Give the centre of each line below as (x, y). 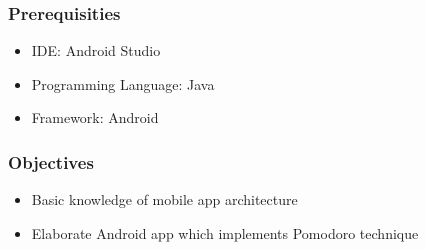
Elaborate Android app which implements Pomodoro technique (225, 232)
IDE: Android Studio (96, 50)
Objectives (51, 161)
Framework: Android (95, 117)
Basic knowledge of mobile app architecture (164, 199)
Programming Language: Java (123, 83)
